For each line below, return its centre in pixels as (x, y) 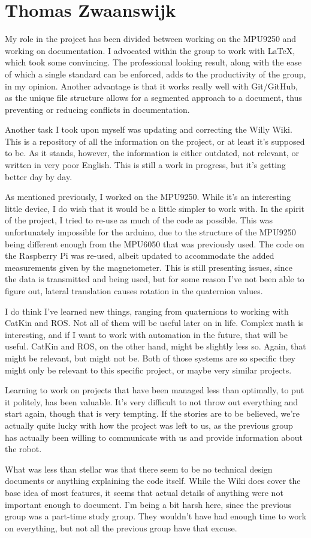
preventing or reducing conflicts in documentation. (97, 109)
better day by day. (39, 176)
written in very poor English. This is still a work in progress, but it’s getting (145, 165)
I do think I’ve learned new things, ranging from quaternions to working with (147, 311)
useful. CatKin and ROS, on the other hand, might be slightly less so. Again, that (155, 346)
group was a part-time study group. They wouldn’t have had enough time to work (156, 516)
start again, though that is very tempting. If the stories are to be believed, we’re (153, 413)
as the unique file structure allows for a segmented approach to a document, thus (153, 98)
